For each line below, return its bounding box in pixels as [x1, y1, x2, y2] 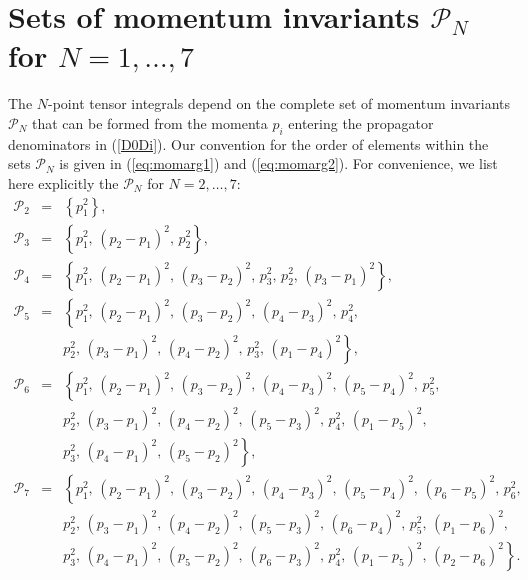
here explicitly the [8, 172, 119, 193]
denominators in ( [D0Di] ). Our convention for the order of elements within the [8, 133, 489, 154]
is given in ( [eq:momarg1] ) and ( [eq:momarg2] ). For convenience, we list [59, 153, 498, 174]
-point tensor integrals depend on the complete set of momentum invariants [48, 93, 511, 114]
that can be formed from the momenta [32, 112, 268, 133]
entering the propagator [288, 112, 434, 133]
